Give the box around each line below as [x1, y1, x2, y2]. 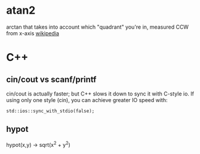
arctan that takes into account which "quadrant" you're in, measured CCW [6, 23, 189, 30]
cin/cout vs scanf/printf [6, 74, 97, 84]
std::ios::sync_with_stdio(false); [6, 108, 95, 114]
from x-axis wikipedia [6, 29, 60, 36]
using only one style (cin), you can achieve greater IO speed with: [6, 96, 168, 103]
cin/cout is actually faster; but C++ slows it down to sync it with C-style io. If [6, 90, 194, 97]
